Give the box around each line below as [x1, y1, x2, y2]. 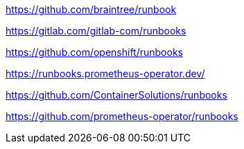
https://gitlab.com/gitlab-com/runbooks [6, 25, 186, 37]
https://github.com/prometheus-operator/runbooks [6, 110, 238, 122]
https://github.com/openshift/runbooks [6, 46, 183, 58]
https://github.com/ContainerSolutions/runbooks [6, 89, 227, 101]
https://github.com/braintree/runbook [6, 3, 177, 15]
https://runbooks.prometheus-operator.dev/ [6, 68, 205, 79]
